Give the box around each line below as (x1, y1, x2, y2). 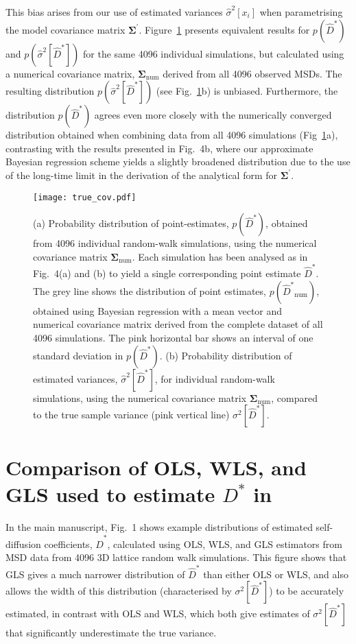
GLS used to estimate (5, 480, 215, 508)
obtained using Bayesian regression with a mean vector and (33, 303, 283, 318)
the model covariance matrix (5, 22, 126, 36)
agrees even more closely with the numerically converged (94, 108, 332, 122)
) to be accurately (269, 584, 344, 598)
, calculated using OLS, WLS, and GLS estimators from (107, 536, 342, 551)
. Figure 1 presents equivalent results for (139, 22, 310, 36)
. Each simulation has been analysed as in (132, 249, 308, 263)
